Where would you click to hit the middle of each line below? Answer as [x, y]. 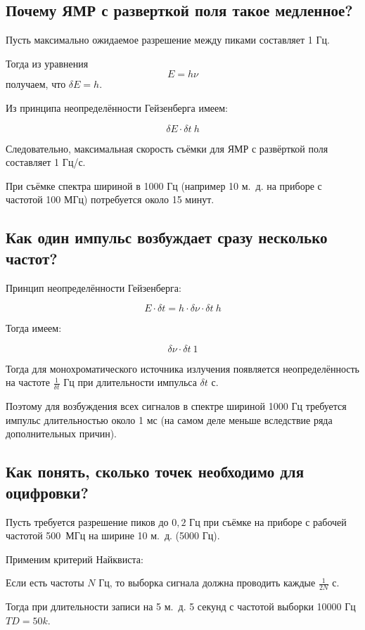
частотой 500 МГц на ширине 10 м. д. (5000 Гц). [113, 535]
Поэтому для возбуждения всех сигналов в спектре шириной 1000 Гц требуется [176, 406]
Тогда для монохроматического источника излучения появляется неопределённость [182, 368]
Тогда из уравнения [47, 63]
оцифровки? [47, 492]
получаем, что [36, 84]
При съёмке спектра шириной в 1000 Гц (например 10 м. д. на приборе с [164, 185]
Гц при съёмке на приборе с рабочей [268, 521]
